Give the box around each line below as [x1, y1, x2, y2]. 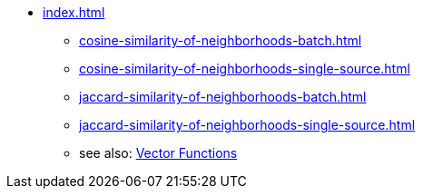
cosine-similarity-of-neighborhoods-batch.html [79, 33, 362, 48]
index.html [43, 5, 105, 20]
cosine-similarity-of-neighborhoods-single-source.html [79, 61, 410, 76]
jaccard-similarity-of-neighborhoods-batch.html [79, 89, 367, 104]
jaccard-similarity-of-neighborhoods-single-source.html [79, 117, 416, 132]
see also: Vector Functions [79, 145, 238, 161]
